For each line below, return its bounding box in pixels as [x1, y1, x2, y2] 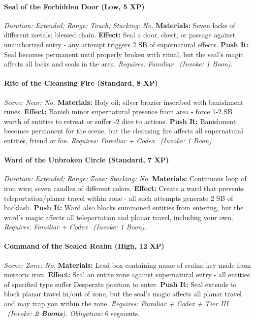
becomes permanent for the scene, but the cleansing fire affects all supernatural [4, 126, 243, 136]
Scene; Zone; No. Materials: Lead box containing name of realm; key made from [4, 259, 251, 270]
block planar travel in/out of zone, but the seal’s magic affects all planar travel [4, 289, 242, 299]
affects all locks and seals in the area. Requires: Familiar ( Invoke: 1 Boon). [4, 59, 233, 69]
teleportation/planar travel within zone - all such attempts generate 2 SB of [4, 193, 233, 203]
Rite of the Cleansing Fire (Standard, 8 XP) [4, 78, 158, 88]
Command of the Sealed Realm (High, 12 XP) [4, 241, 164, 251]
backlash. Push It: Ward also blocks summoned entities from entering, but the [4, 202, 244, 213]
